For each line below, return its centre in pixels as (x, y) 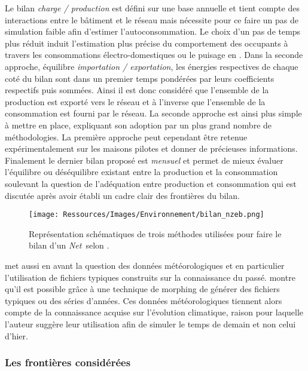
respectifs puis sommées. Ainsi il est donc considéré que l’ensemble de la (137, 90)
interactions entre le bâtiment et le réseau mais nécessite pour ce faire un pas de (152, 19)
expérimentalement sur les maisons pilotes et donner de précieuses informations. (151, 148)
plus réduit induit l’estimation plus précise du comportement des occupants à (147, 43)
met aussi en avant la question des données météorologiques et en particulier (145, 265)
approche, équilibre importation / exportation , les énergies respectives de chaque (152, 66)
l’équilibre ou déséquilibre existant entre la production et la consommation (141, 172)
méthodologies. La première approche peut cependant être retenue (126, 137)
